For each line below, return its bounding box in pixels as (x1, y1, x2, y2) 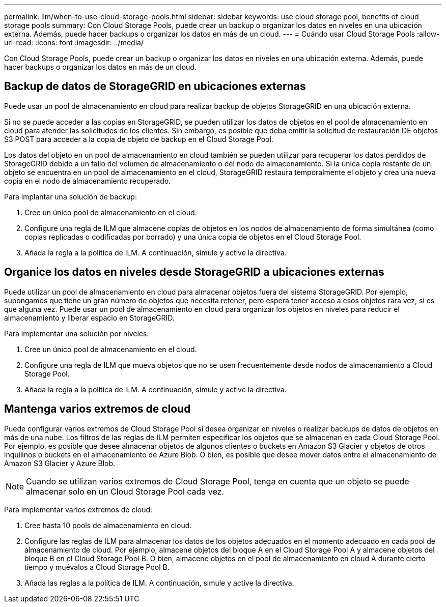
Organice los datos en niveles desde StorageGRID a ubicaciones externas (4, 266, 384, 279)
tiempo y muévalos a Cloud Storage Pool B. (24, 562, 170, 571)
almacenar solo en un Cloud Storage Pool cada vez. (26, 486, 225, 497)
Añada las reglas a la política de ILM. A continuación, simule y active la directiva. (24, 578, 294, 587)
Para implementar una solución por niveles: (4, 329, 149, 338)
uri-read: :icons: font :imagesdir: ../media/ (4, 38, 144, 47)
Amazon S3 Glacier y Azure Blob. (4, 458, 116, 468)
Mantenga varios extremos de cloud (4, 402, 191, 416)
